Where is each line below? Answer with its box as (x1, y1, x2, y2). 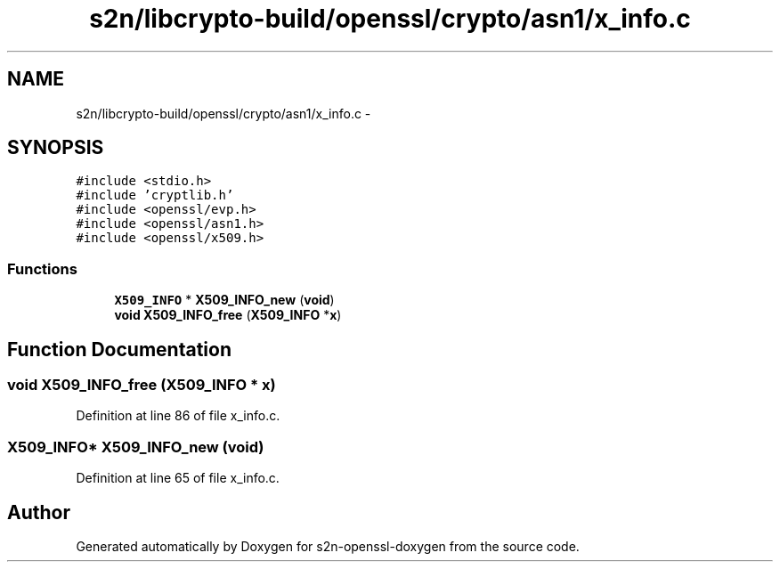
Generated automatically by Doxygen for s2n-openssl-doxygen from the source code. (76, 539, 580, 554)
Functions (7, 259, 77, 278)
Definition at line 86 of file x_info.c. (76, 408, 280, 424)
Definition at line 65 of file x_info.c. (76, 470, 280, 486)
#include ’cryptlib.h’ (76, 188, 234, 203)
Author (7, 500, 70, 524)
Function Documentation (7, 337, 232, 361)
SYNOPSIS (7, 136, 104, 159)
